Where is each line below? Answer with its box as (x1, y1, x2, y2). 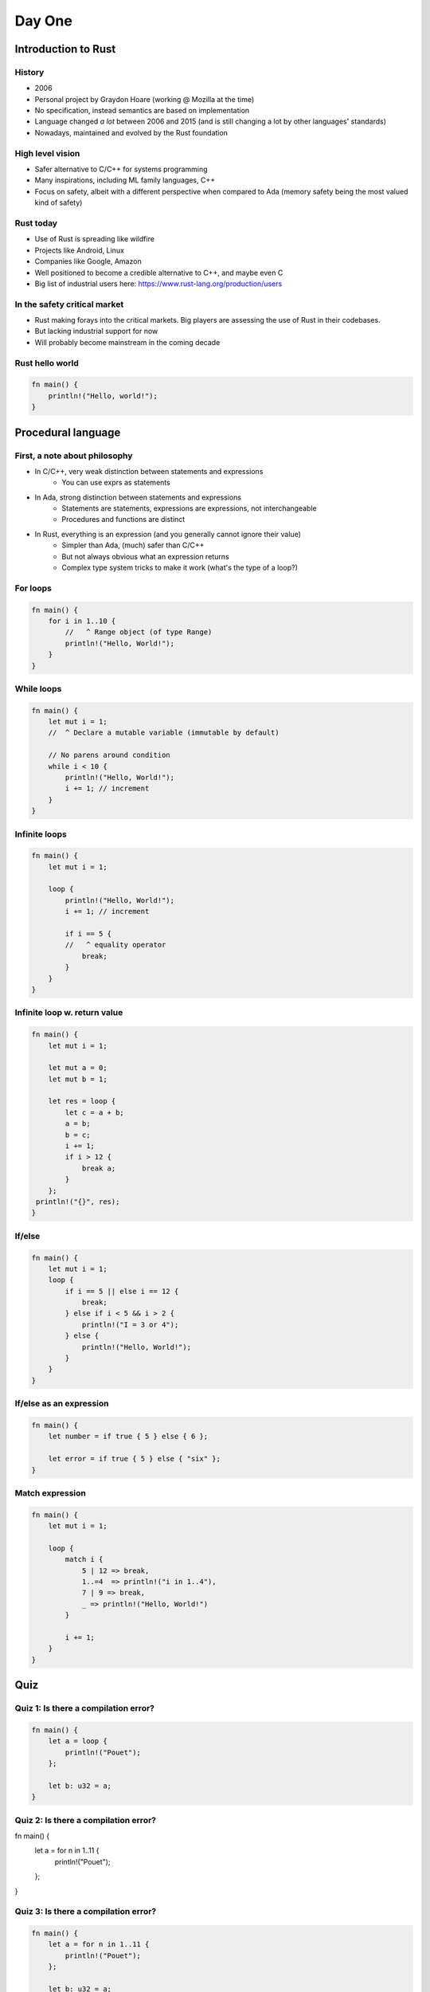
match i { (64, 1555, 104, 1564)
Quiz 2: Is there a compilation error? (14, 1814, 157, 1825)
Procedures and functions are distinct (61, 515, 186, 524)
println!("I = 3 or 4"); (81, 1320, 179, 1329)
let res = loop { (48, 1096, 116, 1106)
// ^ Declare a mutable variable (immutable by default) (48, 728, 279, 737)
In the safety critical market (14, 299, 124, 310)
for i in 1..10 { (48, 616, 116, 625)
